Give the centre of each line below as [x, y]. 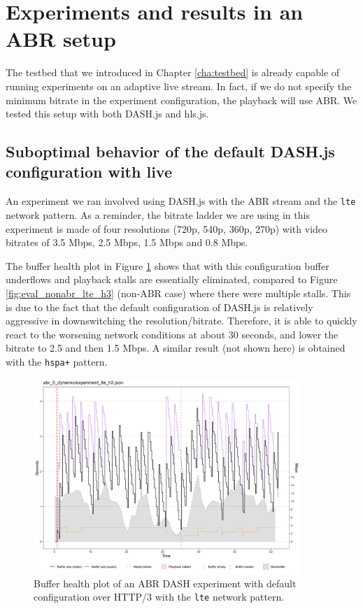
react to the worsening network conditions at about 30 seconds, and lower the [172, 334]
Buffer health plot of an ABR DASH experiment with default [165, 583]
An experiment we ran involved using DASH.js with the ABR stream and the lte [181, 201]
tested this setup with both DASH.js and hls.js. [107, 114]
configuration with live [89, 172]
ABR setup [61, 39]
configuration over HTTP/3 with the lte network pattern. [159, 597]
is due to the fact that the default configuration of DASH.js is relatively [159, 307]
